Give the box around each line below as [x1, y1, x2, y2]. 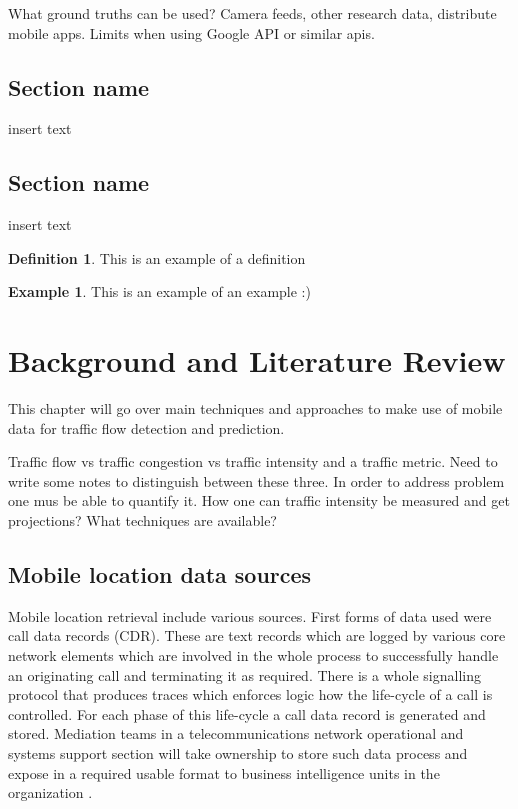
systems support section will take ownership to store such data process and [8, 743, 468, 764]
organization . [8, 782, 93, 803]
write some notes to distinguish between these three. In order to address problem [8, 470, 505, 491]
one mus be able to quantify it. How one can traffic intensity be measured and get [8, 490, 510, 511]
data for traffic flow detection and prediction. [8, 417, 285, 438]
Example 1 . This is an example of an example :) [8, 281, 311, 302]
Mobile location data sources [8, 559, 312, 590]
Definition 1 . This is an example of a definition [8, 247, 306, 268]
